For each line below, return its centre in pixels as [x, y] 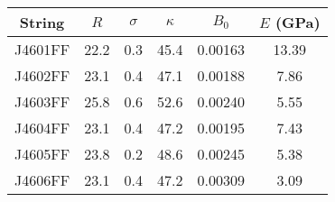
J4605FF [42, 154]
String [42, 22]
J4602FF [42, 75]
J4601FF [42, 49]
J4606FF [42, 180]
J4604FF [42, 128]
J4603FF [42, 101]
